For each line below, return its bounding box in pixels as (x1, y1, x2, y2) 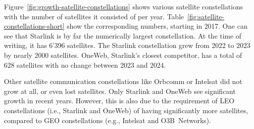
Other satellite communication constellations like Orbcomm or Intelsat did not (4, 76, 243, 86)
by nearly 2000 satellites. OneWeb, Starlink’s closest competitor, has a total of (4, 49, 242, 60)
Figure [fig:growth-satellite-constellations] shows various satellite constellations (4, 1, 243, 11)
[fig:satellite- (187, 11, 224, 21)
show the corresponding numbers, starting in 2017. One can (67, 21, 248, 31)
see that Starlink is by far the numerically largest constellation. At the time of (4, 30, 242, 41)
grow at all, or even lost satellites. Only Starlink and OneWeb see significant (4, 86, 236, 96)
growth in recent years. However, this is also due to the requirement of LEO (4, 95, 235, 106)
